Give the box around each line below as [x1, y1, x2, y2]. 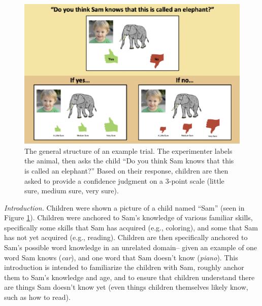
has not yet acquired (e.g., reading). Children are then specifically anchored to [4, 232, 248, 243]
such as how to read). [4, 292, 71, 302]
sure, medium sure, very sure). [24, 185, 119, 196]
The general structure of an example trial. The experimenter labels [24, 145, 233, 156]
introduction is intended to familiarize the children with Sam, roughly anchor [4, 262, 244, 273]
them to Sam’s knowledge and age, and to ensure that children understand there [4, 271, 255, 282]
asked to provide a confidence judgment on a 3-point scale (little [24, 175, 224, 186]
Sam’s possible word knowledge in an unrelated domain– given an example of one [4, 242, 257, 253]
